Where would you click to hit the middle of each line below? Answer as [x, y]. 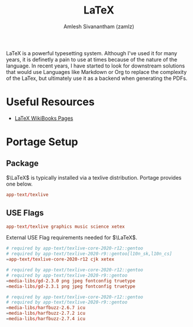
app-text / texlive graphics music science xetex [66, 227]
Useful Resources [51, 102]
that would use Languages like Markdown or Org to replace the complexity [96, 72]
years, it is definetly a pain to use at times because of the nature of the [92, 59]
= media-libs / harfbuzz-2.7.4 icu [46, 319]
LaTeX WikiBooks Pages [44, 118]
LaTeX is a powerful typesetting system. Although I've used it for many [92, 53]
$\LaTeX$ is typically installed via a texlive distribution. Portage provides [94, 177]
